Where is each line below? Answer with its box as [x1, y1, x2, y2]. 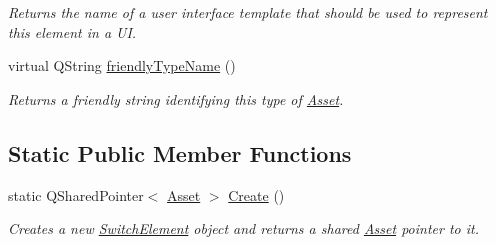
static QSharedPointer [8, 184, 144, 205]
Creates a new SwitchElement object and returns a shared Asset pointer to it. [8, 218, 479, 239]
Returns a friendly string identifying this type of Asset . [8, 88, 344, 109]
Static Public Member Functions [8, 137, 352, 168]
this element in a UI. [8, 21, 137, 42]
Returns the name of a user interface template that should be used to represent [8, 2, 488, 22]
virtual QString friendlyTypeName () [8, 55, 236, 76]
